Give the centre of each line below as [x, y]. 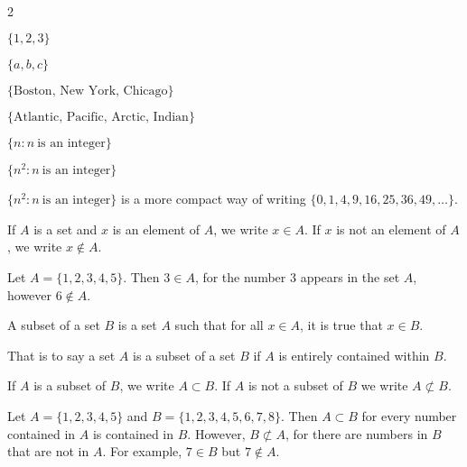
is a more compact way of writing [214, 199]
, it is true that [341, 325]
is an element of [156, 229]
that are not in [48, 451]
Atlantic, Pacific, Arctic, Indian [101, 118]
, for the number [240, 277]
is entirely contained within [354, 355]
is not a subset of [295, 385]
